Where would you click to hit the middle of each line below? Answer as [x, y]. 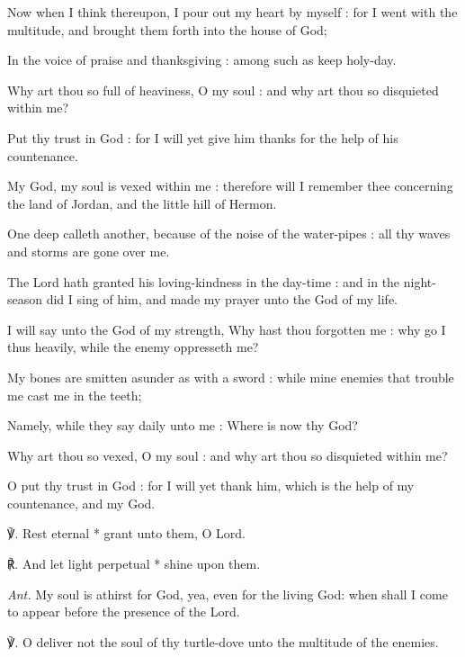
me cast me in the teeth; [75, 395]
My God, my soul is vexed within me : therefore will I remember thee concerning [230, 186]
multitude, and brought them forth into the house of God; [167, 29]
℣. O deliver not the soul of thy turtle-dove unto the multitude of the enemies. [223, 641]
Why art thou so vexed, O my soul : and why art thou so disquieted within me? [228, 455]
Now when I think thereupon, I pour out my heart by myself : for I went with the [232, 12]
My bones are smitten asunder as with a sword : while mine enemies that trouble [231, 377]
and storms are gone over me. [89, 251]
